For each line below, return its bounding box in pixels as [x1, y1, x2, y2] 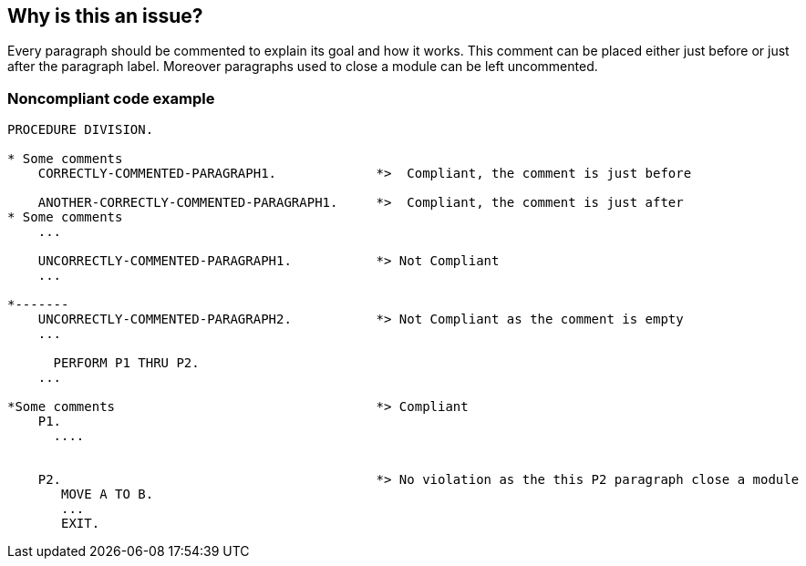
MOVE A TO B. [61, 487, 154, 502]
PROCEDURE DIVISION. [7, 122, 154, 138]
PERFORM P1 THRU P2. [53, 355, 200, 371]
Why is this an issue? [7, 5, 203, 27]
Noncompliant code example [7, 88, 215, 108]
